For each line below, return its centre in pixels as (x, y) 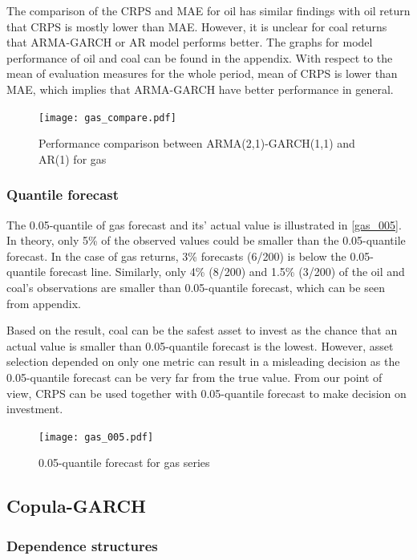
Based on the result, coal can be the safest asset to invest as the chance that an (202, 330)
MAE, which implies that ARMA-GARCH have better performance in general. (200, 89)
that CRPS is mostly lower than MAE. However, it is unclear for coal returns (197, 26)
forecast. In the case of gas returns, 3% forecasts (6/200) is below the (176, 256)
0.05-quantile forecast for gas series (124, 463)
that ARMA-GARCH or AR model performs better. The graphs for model (190, 42)
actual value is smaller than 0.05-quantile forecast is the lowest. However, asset (200, 345)
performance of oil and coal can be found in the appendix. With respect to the (200, 57)
